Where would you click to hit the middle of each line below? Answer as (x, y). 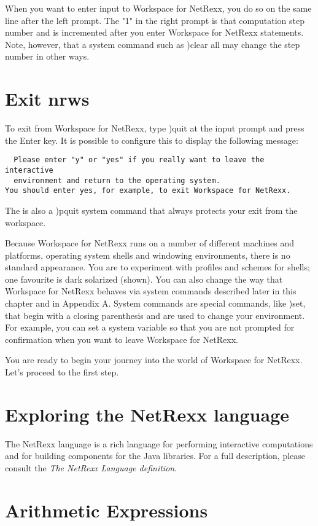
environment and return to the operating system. (117, 180)
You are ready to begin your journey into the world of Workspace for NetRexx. (154, 360)
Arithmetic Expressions (107, 510)
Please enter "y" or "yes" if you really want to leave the (139, 160)
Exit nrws (47, 99)
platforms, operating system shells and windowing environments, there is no (148, 255)
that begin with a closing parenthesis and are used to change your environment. (155, 315)
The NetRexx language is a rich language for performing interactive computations (159, 443)
